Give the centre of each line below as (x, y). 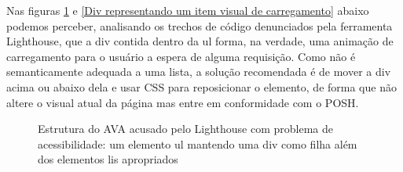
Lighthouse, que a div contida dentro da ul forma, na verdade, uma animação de (200, 41)
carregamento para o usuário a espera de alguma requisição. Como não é (181, 56)
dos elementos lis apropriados (108, 159)
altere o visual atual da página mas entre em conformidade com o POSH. (183, 102)
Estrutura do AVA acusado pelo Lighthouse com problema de (186, 129)
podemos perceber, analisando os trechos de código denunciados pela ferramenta (200, 25)
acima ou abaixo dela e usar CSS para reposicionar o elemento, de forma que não (201, 86)
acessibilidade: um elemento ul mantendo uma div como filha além (198, 143)
